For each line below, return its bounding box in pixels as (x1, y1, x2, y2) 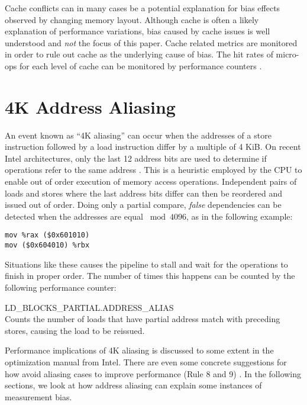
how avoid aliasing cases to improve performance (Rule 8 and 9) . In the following (5, 367, 302, 380)
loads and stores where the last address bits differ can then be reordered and (5, 187, 283, 199)
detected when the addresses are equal (5, 210, 143, 222)
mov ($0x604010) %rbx (5, 241, 90, 250)
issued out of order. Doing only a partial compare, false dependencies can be (5, 198, 282, 211)
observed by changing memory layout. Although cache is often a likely (5, 13, 259, 25)
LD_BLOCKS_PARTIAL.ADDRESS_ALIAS (5, 301, 174, 313)
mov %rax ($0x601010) (5, 231, 90, 240)
